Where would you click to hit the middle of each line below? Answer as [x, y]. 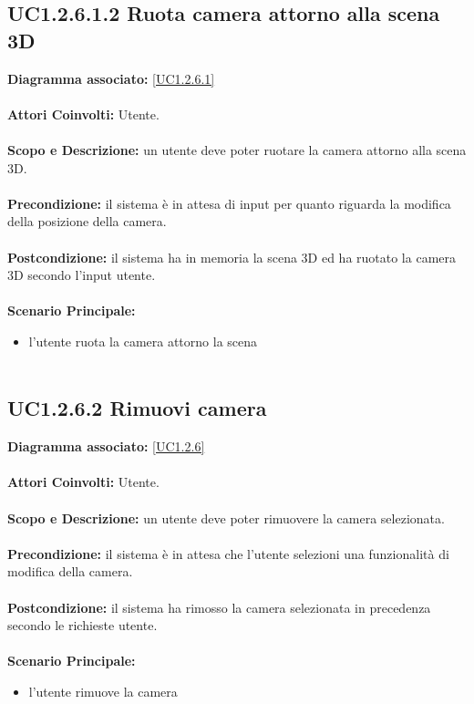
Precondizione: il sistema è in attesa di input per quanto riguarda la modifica [229, 203]
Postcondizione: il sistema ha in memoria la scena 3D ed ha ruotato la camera [232, 257]
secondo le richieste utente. [82, 625]
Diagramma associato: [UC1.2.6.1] [111, 78]
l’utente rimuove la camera [103, 692]
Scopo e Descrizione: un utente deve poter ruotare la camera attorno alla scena [237, 149]
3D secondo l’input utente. [82, 275]
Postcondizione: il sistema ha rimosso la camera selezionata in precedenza [219, 607]
